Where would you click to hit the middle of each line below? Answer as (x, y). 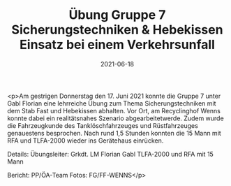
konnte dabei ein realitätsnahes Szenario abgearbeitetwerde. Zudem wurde (116, 118)
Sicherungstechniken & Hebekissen (117, 30)
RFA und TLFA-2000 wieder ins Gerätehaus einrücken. (85, 141)
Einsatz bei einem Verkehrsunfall (117, 45)
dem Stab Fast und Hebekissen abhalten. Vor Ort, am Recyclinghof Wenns (114, 110)
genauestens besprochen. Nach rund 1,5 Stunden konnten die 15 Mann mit (114, 133)
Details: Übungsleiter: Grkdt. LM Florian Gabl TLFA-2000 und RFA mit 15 (111, 154)
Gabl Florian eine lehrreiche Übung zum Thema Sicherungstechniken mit (112, 103)
